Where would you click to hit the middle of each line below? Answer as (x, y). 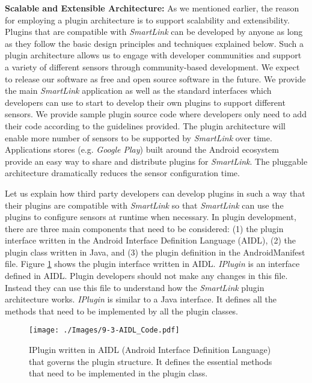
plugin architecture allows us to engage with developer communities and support (153, 55)
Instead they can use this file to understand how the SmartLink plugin (135, 287)
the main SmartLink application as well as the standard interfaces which (138, 90)
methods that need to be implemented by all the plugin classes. (122, 311)
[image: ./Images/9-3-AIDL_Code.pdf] (104, 330)
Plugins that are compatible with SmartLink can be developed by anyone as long (154, 32)
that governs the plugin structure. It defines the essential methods (151, 361)
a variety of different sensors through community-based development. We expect (152, 66)
